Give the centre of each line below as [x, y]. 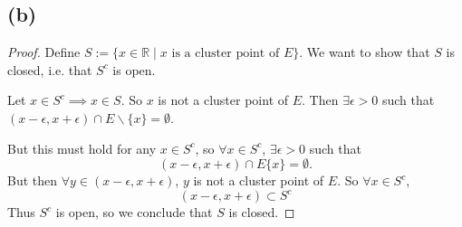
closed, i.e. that [50, 69]
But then [33, 180]
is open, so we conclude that [134, 212]
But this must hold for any [82, 148]
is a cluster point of [226, 54]
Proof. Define [44, 52]
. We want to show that [365, 52]
